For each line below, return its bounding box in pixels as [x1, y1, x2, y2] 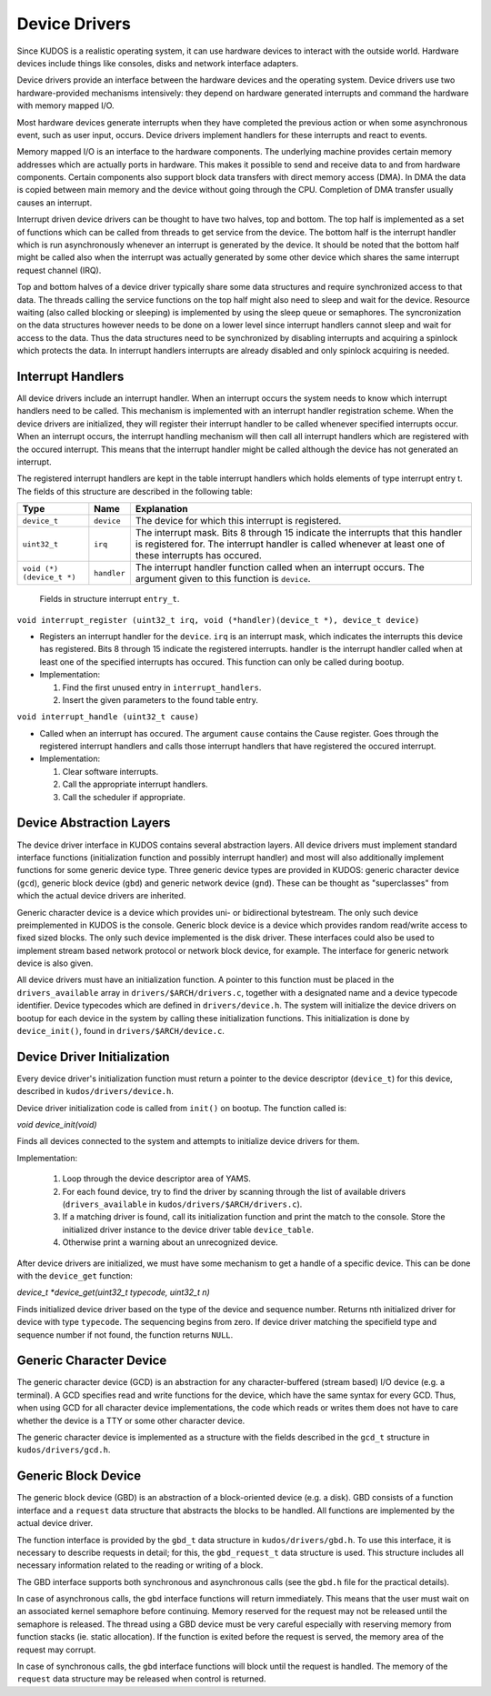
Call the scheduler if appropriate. [62, 791, 186, 802]
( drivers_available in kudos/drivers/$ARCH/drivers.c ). [62, 1199, 303, 1209]
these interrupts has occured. [135, 549, 263, 562]
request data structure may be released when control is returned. [16, 1673, 266, 1684]
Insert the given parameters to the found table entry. [62, 694, 259, 705]
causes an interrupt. [16, 196, 93, 208]
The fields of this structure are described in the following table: [16, 486, 254, 497]
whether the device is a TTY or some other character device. [16, 1415, 245, 1426]
